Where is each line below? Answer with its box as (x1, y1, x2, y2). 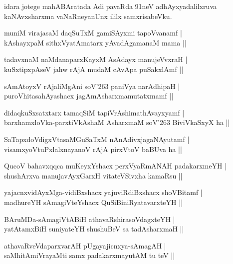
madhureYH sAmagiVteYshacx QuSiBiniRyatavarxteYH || (4, 196, 183, 207)
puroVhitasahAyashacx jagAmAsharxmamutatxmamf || (4, 90, 174, 101)
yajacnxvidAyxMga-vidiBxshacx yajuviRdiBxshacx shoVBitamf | (4, 187, 203, 197)
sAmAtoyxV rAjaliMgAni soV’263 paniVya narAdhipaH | (4, 80, 180, 91)
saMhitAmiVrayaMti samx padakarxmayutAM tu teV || (4, 250, 175, 260)
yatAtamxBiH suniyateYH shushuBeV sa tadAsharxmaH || (4, 223, 184, 234)
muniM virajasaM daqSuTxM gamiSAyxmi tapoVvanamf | (4, 27, 182, 38)
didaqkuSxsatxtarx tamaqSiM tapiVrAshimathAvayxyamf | (4, 107, 185, 117)
